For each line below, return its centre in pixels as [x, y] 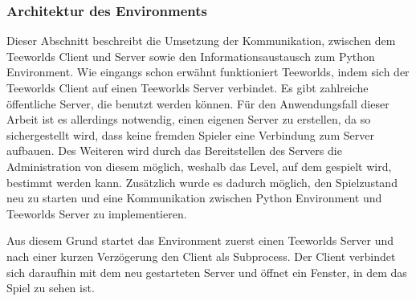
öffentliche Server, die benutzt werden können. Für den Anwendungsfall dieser [198, 103]
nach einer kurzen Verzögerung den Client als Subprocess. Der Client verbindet [201, 256]
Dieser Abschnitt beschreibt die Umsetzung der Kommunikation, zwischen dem [201, 41]
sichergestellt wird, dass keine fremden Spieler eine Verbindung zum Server [190, 134]
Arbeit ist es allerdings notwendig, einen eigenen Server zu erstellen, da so [189, 119]
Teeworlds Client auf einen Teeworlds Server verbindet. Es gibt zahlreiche [188, 87]
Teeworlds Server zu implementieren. [97, 213]
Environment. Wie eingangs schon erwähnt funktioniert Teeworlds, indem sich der [208, 72]
